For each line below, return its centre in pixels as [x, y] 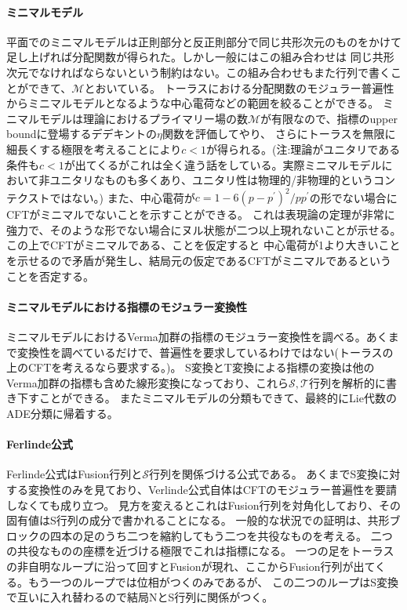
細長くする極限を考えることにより [94, 149]
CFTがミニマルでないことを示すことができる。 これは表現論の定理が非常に [201, 214]
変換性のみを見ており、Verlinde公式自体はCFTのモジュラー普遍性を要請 [213, 489]
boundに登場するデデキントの [82, 134]
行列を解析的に [347, 382]
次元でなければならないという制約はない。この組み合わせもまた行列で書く [198, 72]
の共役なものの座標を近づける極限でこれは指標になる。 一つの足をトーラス [200, 551]
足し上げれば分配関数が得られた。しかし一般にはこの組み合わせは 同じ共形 [200, 57]
